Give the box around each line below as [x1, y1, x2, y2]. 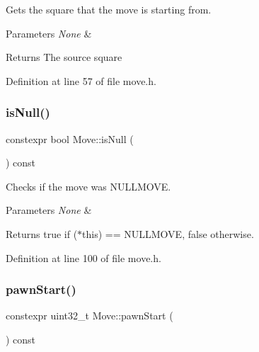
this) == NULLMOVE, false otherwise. [82, 226, 254, 241]
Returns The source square [6, 50, 122, 64]
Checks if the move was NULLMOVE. [6, 178, 171, 193]
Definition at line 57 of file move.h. [6, 73, 156, 88]
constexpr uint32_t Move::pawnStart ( [6, 308, 173, 323]
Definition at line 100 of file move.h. [6, 250, 161, 265]
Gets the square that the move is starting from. [6, 2, 212, 16]
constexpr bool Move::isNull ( [6, 131, 134, 146]
